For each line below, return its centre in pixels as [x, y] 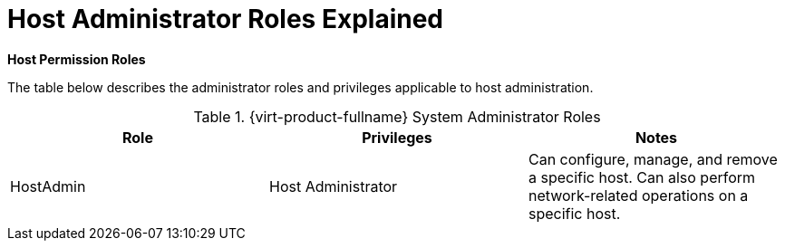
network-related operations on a [638, 195]
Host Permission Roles [77, 59]
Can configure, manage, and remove [653, 159]
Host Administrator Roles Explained [226, 19]
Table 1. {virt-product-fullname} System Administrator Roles [397, 116]
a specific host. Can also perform [642, 177]
